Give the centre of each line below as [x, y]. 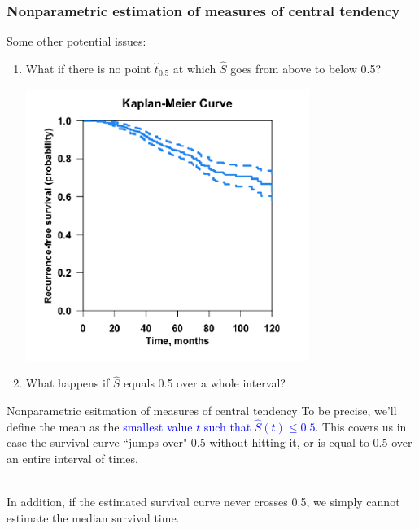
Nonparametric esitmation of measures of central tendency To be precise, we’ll [202, 411]
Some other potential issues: [76, 41]
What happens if [68, 383]
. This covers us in [361, 426]
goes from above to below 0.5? [306, 69]
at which [194, 69]
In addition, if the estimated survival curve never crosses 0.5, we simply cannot [203, 502]
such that [227, 426]
